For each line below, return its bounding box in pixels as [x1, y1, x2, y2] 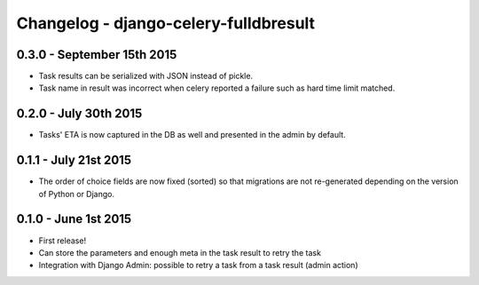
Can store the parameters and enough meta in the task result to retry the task [38, 247, 321, 257]
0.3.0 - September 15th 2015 [16, 47, 177, 62]
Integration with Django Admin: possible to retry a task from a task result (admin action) [38, 260, 358, 271]
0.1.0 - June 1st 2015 [16, 211, 132, 226]
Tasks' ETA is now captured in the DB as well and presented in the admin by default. [38, 130, 346, 140]
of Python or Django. [38, 188, 115, 199]
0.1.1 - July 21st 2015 [16, 153, 132, 168]
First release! [38, 235, 87, 246]
